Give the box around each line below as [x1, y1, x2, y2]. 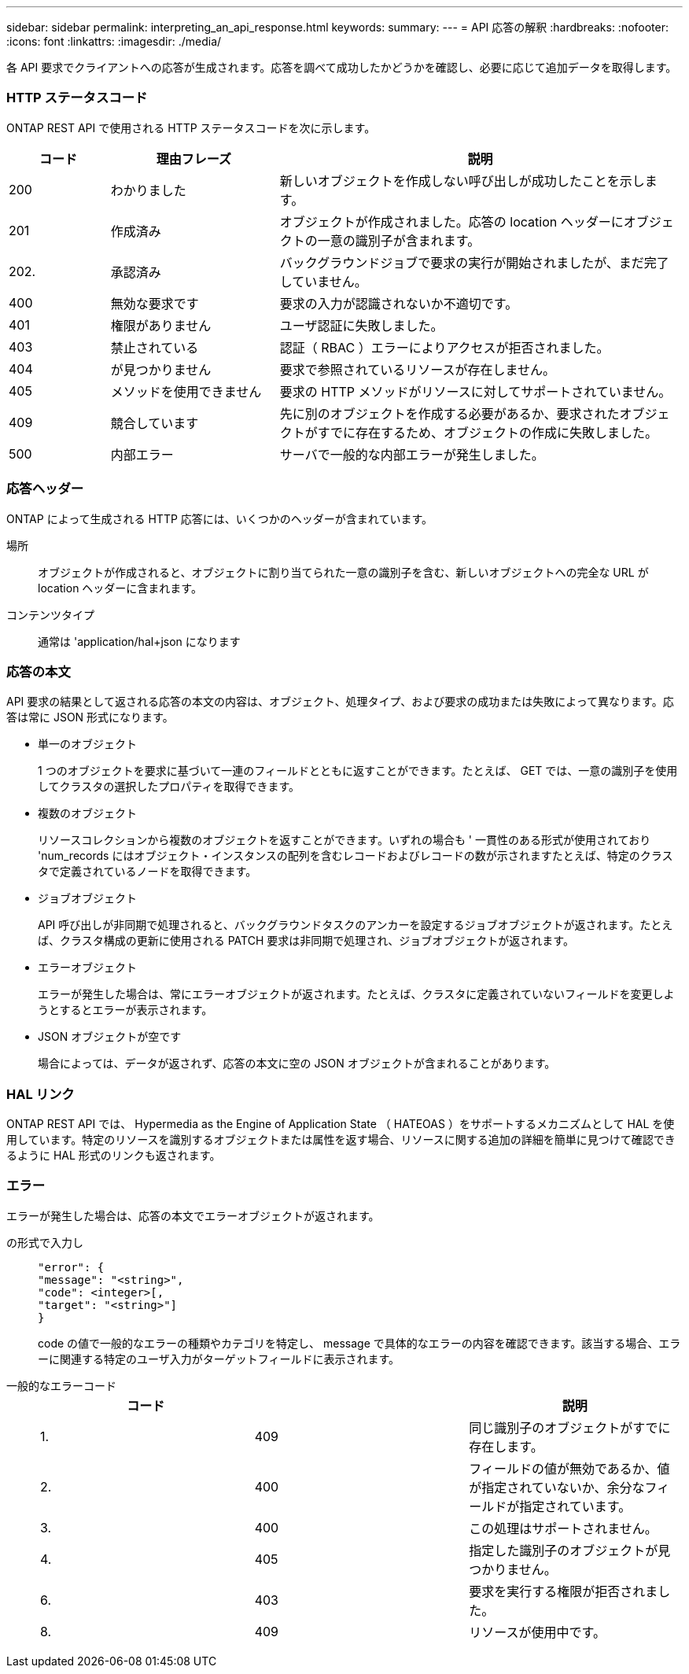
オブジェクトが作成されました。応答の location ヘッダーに [279, 213, 624, 230]
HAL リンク [6, 1086, 75, 1102]
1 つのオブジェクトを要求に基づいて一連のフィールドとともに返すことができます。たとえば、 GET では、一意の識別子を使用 [38, 764, 678, 778]
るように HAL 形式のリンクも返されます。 [6, 1149, 221, 1162]
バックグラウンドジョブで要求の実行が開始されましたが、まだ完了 [279, 254, 669, 271]
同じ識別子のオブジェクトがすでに [469, 1419, 671, 1436]
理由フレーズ [156, 150, 231, 167]
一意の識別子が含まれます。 [317, 232, 481, 249]
